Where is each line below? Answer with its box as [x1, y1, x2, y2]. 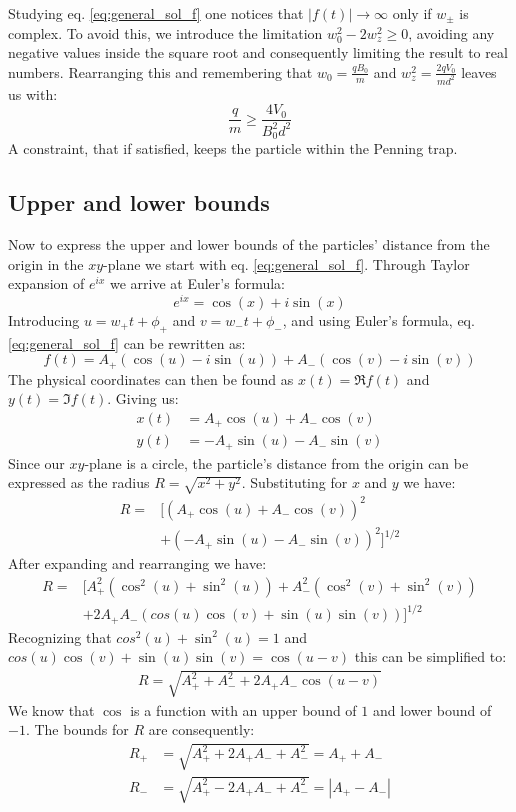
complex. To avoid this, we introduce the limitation [8, 22, 323, 43]
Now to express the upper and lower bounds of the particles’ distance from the [8, 233, 490, 254]
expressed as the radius [8, 472, 150, 493]
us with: [8, 83, 58, 104]
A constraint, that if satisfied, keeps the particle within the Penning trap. [8, 138, 458, 159]
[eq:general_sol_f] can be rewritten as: [8, 332, 246, 353]
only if [392, 3, 432, 23]
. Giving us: [107, 388, 179, 409]
